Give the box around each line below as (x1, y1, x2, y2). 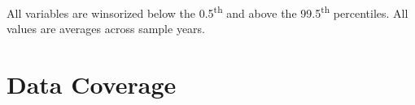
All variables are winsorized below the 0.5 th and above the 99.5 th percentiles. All (7, 2, 408, 21)
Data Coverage (7, 67, 177, 100)
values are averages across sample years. (7, 19, 205, 36)
